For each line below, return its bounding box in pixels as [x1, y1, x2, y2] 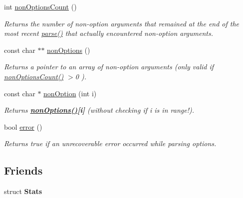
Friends [4, 163, 43, 178]
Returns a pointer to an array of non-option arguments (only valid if [4, 61, 214, 72]
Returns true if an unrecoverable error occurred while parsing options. [4, 138, 217, 149]
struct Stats [4, 186, 42, 197]
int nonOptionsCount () [4, 1, 77, 11]
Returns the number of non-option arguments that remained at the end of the [4, 18, 240, 28]
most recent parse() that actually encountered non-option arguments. [4, 28, 214, 38]
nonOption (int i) [43, 88, 97, 98]
